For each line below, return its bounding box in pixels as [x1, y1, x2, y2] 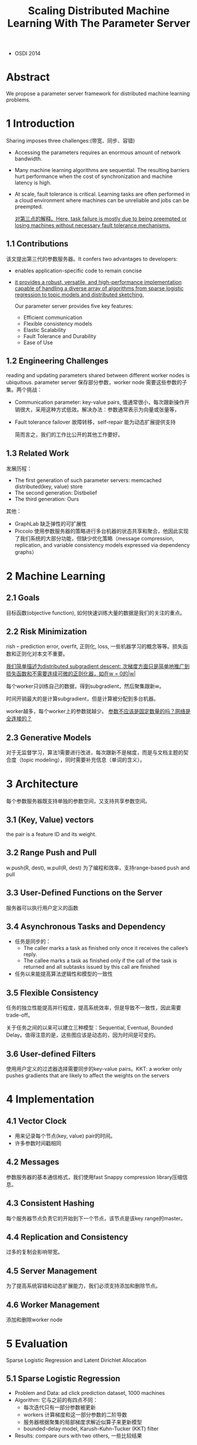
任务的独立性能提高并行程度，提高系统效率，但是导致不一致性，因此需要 [6, 1004, 181, 1011]
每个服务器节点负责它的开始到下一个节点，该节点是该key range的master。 [6, 1215, 186, 1222]
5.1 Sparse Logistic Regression [6, 1374, 121, 1384]
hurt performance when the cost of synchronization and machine [14, 173, 173, 180]
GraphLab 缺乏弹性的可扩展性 [14, 520, 87, 527]
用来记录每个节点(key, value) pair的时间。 [14, 1132, 116, 1139]
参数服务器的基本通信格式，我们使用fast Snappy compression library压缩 [6, 1173, 183, 1180]
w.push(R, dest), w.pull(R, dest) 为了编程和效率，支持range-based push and [6, 864, 190, 871]
